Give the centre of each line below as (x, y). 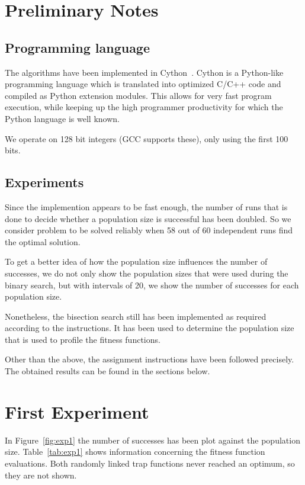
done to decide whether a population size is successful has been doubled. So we (148, 218)
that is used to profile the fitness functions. (83, 339)
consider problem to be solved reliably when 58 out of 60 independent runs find (149, 230)
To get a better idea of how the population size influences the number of (136, 261)
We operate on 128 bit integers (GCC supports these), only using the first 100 (147, 138)
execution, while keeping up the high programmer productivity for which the (144, 107)
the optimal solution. (43, 241)
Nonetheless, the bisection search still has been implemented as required (136, 316)
